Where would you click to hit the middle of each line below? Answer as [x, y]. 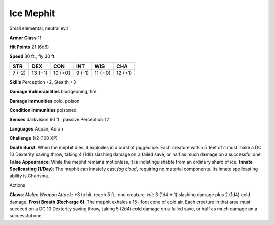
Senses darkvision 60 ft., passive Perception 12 [59, 119]
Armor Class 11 [25, 38]
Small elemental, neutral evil [39, 28]
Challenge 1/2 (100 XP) [34, 138]
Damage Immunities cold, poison [44, 101]
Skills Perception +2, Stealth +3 [43, 82]
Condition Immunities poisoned [43, 110]
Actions [17, 185]
